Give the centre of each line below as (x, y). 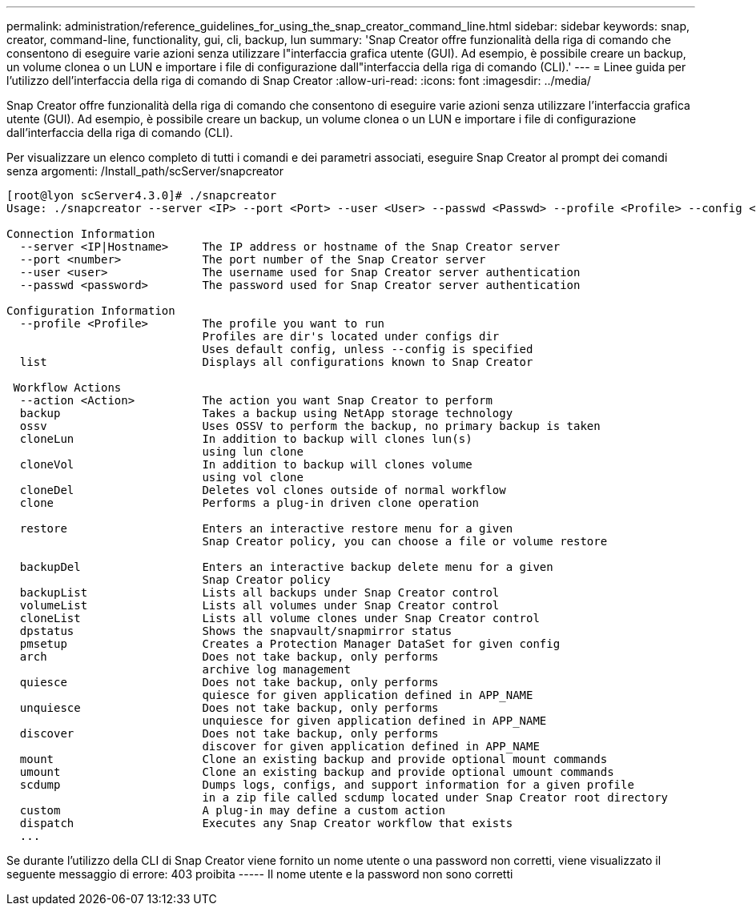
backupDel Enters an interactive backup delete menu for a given (286, 567)
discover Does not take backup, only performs (229, 733)
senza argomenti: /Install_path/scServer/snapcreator (145, 171)
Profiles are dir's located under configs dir (351, 336)
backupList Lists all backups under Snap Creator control (259, 593)
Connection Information (81, 234)
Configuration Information (91, 311)
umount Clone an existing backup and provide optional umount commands (317, 772)
